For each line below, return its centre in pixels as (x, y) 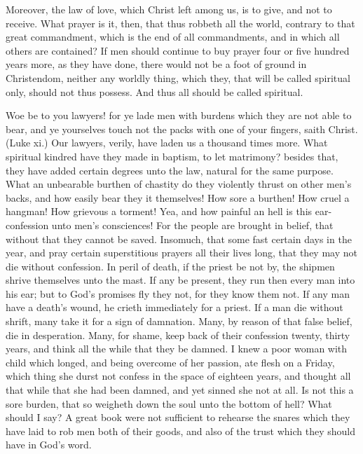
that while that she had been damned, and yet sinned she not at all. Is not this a (180, 390)
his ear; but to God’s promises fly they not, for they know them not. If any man (178, 293)
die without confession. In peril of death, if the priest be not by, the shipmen (170, 266)
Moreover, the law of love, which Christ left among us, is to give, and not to (169, 9)
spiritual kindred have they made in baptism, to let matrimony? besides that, (172, 156)
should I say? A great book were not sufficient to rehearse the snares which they (178, 417)
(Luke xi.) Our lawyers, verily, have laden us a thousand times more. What (167, 143)
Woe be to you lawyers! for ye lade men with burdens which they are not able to (179, 115)
